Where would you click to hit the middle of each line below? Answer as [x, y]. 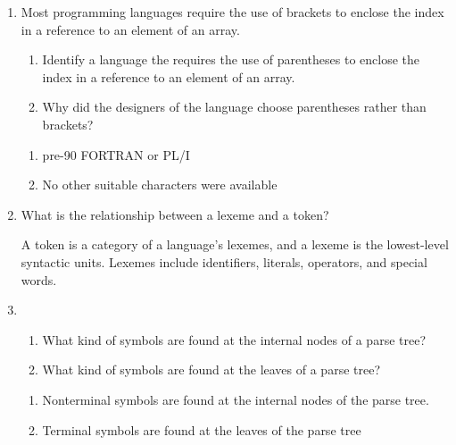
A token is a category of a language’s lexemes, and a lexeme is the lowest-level [235, 244]
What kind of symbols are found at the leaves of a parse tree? [211, 369]
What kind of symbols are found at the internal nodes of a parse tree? [234, 339]
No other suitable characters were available [160, 185]
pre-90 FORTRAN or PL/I [116, 154]
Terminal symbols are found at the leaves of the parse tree [202, 429]
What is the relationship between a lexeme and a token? [175, 214]
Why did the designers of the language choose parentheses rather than [234, 107]
